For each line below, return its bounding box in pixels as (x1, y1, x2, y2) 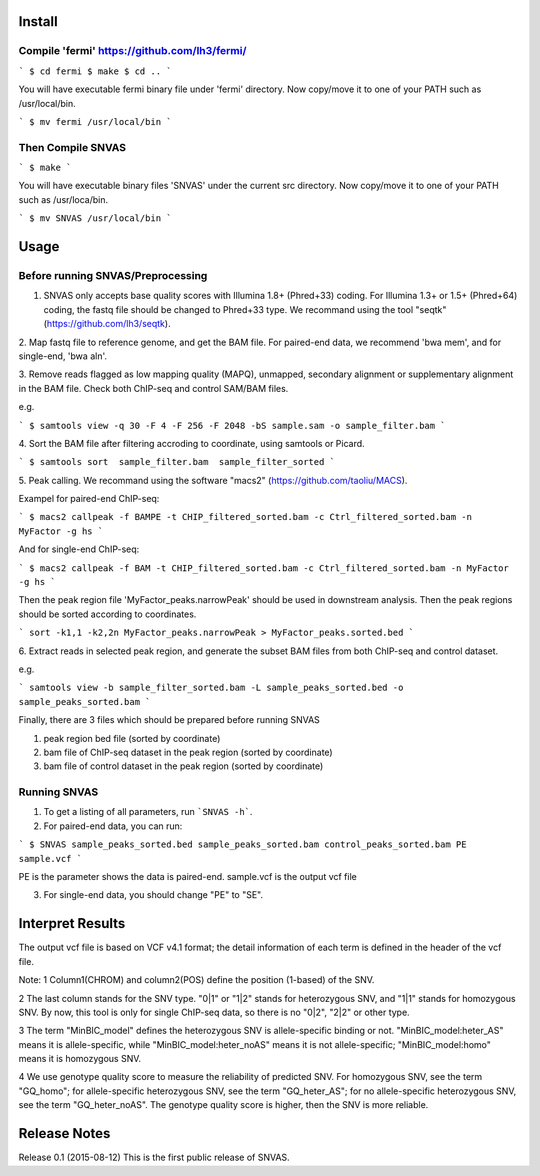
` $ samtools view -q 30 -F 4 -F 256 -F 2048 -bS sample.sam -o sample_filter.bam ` (18, 420, 446, 431)
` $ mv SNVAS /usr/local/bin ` (18, 213, 172, 224)
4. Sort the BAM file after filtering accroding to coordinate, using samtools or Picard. (18, 437, 365, 449)
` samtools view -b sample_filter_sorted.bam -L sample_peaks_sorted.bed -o (18, 682, 404, 694)
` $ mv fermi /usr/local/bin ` (18, 116, 172, 127)
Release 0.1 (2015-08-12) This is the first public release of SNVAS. (18, 1151, 290, 1164)
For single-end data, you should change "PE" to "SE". (43, 889, 264, 901)
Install (18, 13, 59, 30)
